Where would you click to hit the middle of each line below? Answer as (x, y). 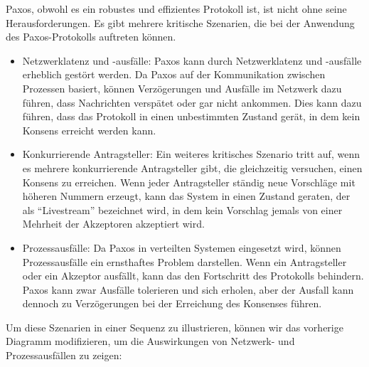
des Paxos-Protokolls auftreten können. (91, 37)
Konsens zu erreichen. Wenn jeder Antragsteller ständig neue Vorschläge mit (189, 182)
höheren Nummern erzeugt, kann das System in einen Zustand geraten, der (186, 196)
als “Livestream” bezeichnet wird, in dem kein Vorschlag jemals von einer (182, 209)
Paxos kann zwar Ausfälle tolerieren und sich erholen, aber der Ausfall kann (188, 289)
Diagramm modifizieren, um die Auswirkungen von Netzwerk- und (150, 341)
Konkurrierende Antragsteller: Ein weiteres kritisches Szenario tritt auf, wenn (191, 154)
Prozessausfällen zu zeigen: (64, 355)
